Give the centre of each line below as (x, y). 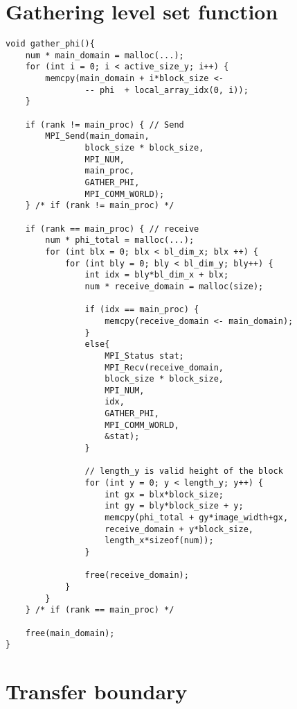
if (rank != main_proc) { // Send (105, 125)
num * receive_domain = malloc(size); (174, 286)
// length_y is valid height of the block (184, 471)
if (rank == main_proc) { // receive (112, 229)
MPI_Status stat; (144, 356)
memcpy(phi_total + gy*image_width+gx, (197, 518)
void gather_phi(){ (50, 44)
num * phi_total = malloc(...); (120, 240)
